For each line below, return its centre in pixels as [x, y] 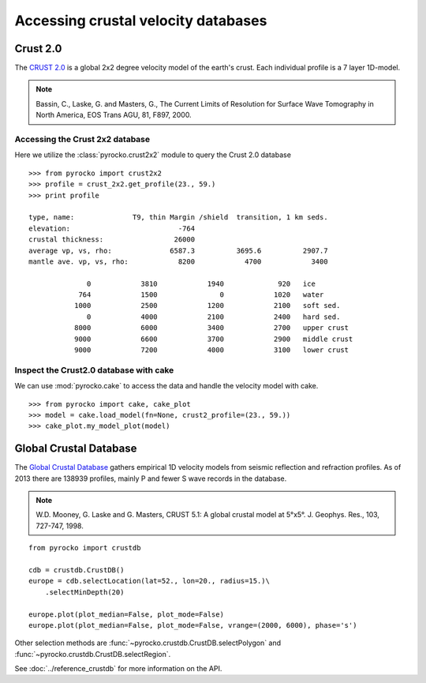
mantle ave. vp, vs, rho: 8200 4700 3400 [178, 261]
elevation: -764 [112, 228]
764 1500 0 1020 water [201, 295]
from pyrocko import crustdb [85, 548]
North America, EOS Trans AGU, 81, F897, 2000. [114, 115]
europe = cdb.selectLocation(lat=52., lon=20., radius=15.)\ [149, 581]
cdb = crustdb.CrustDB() [77, 570]
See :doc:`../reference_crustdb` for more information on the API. [118, 669]
